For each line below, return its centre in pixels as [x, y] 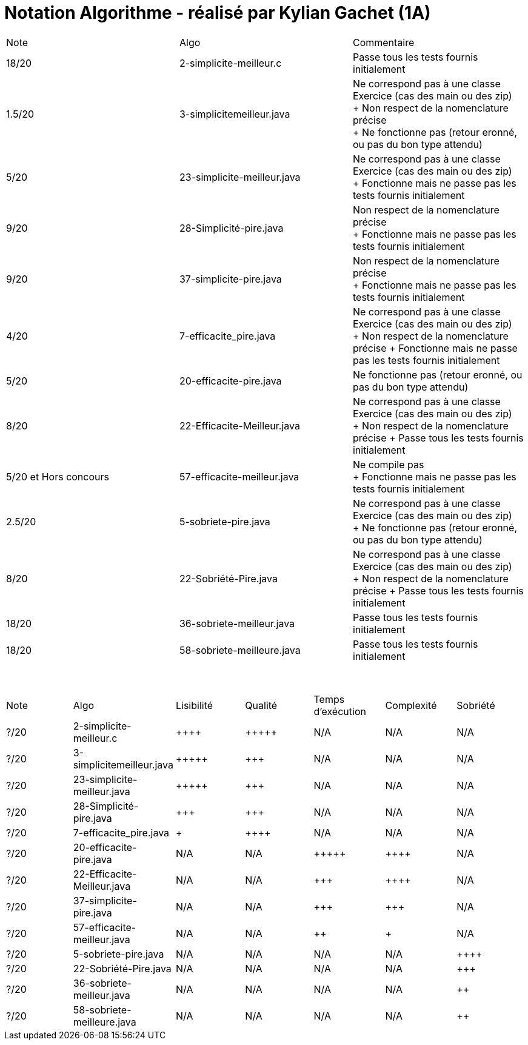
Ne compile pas [388, 464]
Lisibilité [195, 705]
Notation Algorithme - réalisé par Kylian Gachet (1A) [218, 13]
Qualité [261, 705]
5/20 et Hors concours [58, 476]
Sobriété [476, 705]
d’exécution [340, 711]
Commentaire [383, 42]
